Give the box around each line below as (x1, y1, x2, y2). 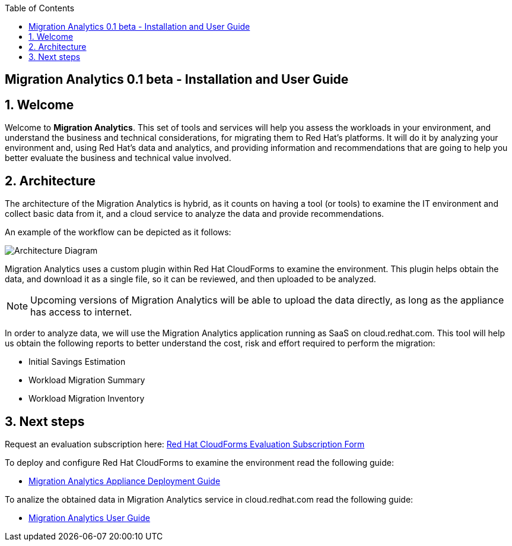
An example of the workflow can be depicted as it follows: (5, 227, 231, 238)
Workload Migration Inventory (28, 393, 145, 404)
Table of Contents (5, 3, 75, 13)
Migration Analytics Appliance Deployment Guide (28, 475, 221, 486)
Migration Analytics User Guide (28, 512, 150, 523)
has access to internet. (30, 306, 132, 318)
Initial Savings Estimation (28, 356, 126, 367)
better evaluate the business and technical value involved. (5, 153, 231, 163)
